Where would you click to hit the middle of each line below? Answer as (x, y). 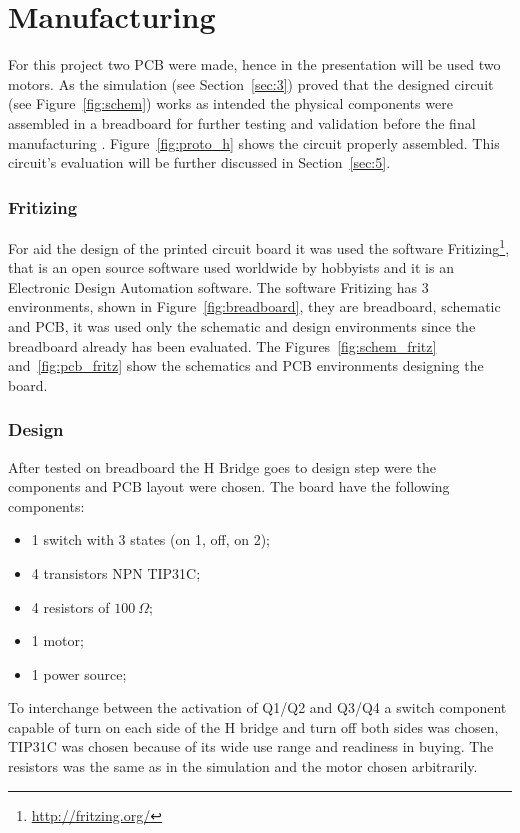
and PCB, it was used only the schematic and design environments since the (242, 325)
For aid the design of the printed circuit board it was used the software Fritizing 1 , (259, 246)
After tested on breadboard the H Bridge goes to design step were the (222, 466)
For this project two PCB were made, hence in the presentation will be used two (254, 64)
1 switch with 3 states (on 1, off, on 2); (150, 539)
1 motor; (57, 640)
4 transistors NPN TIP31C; (116, 572)
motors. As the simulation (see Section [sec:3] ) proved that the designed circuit (251, 83)
